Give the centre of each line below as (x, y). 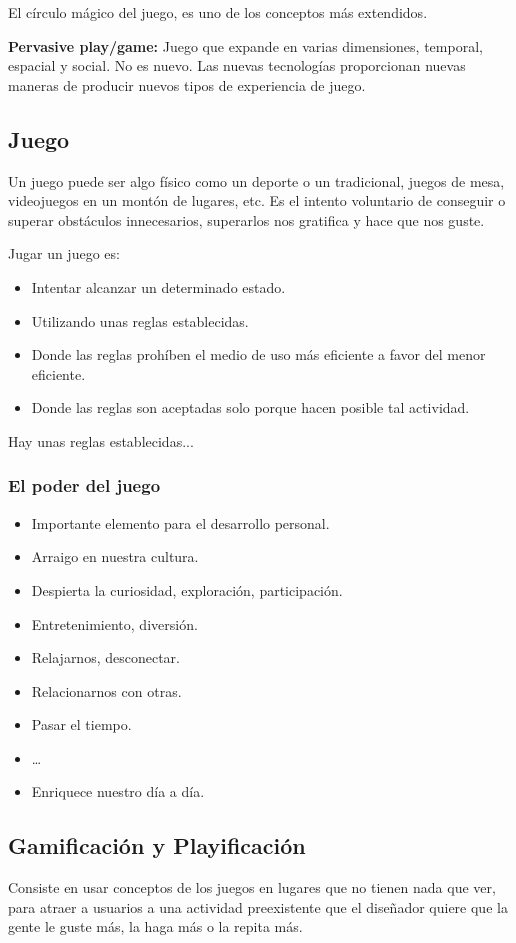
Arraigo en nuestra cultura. (115, 556)
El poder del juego (84, 485)
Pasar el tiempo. (81, 724)
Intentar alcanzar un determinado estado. (158, 286)
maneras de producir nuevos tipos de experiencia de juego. (187, 84)
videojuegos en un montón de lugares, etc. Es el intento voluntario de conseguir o (257, 200)
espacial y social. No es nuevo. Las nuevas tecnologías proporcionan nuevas (237, 65)
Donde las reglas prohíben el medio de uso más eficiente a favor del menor (258, 354)
